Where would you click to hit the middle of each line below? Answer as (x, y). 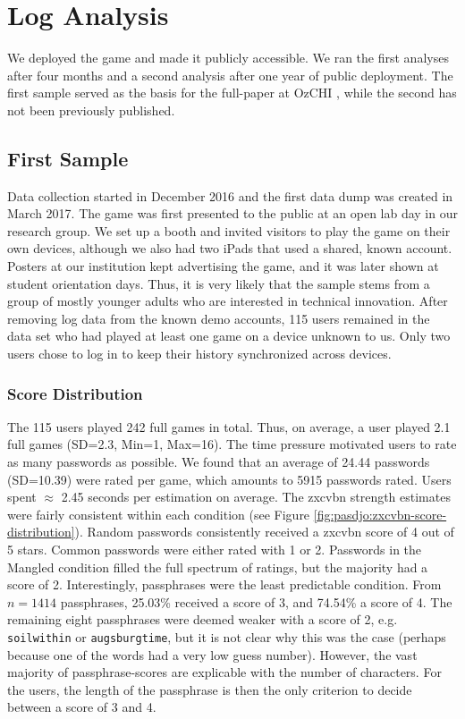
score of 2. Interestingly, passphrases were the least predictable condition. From (224, 584)
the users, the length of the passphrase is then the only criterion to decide (210, 689)
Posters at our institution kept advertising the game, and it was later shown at (223, 266)
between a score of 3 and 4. (82, 707)
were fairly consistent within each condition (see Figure (159, 514)
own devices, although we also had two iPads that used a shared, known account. (230, 248)
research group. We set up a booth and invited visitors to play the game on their (229, 230)
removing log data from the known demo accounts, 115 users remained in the (219, 318)
